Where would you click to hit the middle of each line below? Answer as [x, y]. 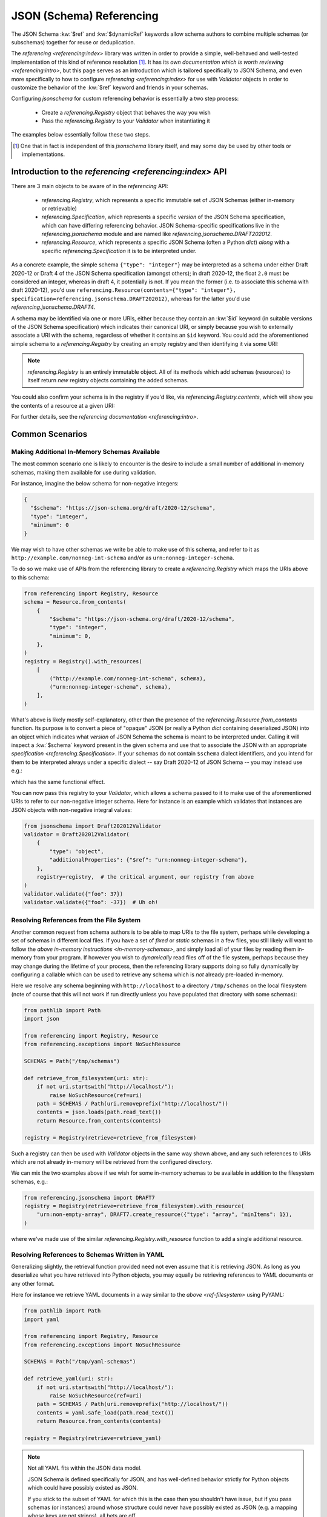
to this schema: [30, 577]
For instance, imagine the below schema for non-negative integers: [95, 484]
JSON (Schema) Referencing [85, 16]
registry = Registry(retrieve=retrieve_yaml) [93, 1438]
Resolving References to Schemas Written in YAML [88, 1254]
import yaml [42, 1319]
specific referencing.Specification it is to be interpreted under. [119, 251]
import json [42, 1019]
